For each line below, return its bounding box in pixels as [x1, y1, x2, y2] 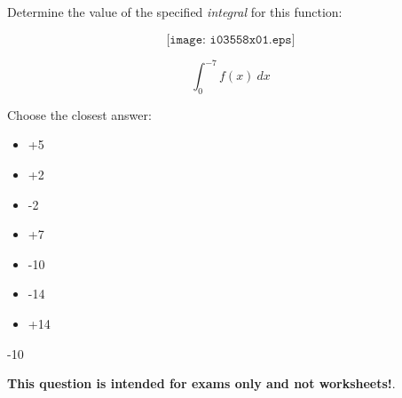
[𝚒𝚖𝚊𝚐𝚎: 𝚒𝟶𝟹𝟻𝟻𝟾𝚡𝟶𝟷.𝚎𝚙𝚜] [166, 33, 296, 46]
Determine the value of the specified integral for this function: [7, 3, 343, 20]
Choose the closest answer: [7, 105, 152, 123]
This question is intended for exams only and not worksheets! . [7, 374, 396, 393]
